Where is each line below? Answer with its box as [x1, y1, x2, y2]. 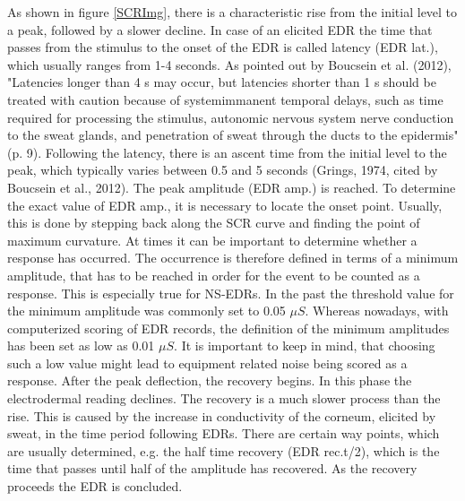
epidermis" [400, 125, 459, 144]
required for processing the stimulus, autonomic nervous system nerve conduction [7, 108, 454, 126]
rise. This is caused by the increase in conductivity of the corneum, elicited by [7, 406, 436, 425]
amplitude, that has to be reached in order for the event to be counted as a [7, 265, 420, 284]
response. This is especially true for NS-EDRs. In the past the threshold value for [7, 283, 454, 302]
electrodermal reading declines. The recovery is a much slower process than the [7, 389, 441, 408]
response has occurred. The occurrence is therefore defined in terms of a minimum [7, 248, 459, 267]
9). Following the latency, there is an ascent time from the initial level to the [26, 143, 447, 161]
